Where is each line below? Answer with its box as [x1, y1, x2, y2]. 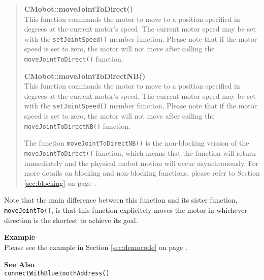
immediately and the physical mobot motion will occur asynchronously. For [24, 157, 259, 168]
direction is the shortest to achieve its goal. [4, 214, 138, 225]
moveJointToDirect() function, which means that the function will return [24, 148, 256, 158]
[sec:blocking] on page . [24, 177, 96, 188]
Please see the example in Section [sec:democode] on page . [4, 241, 187, 252]
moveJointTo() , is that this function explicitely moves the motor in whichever [4, 205, 247, 215]
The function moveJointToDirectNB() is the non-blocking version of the [24, 137, 249, 148]
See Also [4, 259, 35, 269]
